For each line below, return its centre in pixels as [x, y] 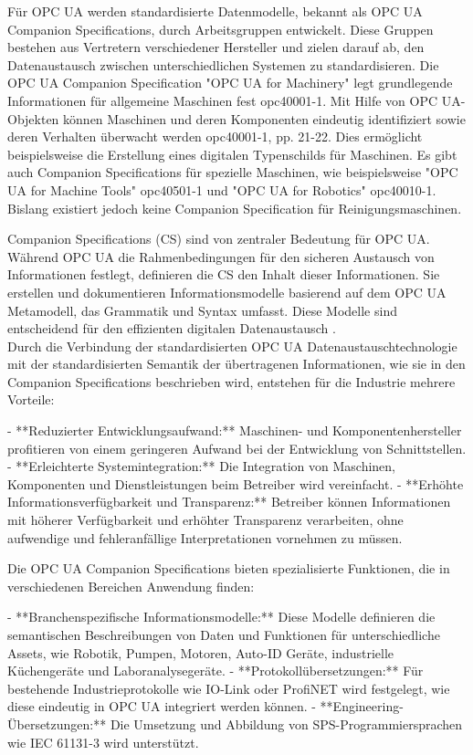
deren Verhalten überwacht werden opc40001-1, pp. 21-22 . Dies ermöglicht [215, 136]
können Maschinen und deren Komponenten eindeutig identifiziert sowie [264, 118]
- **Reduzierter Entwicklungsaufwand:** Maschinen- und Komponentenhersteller [235, 430]
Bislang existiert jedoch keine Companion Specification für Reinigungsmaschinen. [235, 208]
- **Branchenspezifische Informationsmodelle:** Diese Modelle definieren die [221, 617]
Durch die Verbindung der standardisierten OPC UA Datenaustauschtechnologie [232, 346]
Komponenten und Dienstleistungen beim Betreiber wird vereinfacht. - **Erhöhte [236, 483]
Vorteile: [31, 399]
